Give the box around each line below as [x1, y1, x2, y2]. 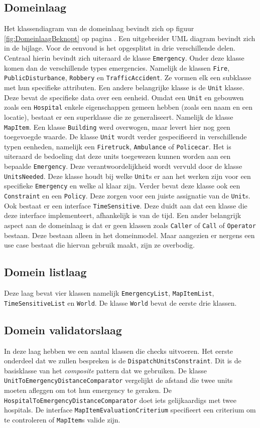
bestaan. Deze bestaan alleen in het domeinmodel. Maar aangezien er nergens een [4, 230, 255, 240]
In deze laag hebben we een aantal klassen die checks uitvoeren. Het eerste [4, 345, 233, 356]
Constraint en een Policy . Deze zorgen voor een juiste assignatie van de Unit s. [4, 190, 250, 201]
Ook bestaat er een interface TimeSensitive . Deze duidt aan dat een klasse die [4, 200, 247, 210]
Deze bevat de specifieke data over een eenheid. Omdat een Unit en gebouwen [4, 92, 244, 102]
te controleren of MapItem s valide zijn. [4, 414, 120, 424]
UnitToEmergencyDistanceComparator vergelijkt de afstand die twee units [4, 375, 233, 385]
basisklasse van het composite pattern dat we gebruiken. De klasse [4, 365, 207, 375]
